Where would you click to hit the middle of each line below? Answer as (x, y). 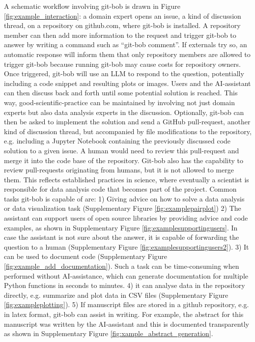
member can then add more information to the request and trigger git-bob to (120, 35)
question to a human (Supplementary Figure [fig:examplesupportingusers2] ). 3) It (127, 246)
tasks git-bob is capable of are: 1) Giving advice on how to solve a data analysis (124, 198)
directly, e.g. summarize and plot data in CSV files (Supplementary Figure (116, 295)
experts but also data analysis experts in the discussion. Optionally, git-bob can (124, 112)
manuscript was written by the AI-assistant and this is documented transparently (127, 324)
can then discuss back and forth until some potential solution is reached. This (121, 93)
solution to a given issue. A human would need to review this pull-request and (122, 150)
